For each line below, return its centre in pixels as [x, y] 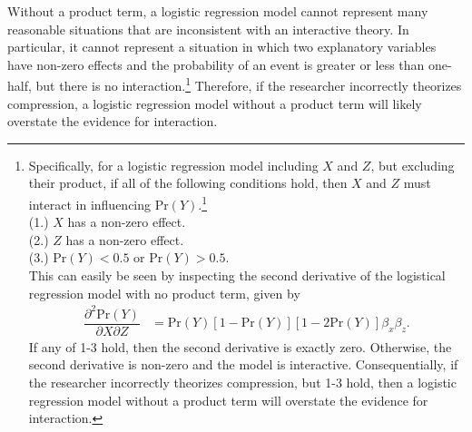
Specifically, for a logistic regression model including [173, 165]
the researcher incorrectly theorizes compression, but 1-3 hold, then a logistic [242, 382]
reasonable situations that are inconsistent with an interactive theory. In [208, 29]
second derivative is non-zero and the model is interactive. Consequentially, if [243, 364]
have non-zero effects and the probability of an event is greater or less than [216, 64]
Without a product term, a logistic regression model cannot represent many [218, 11]
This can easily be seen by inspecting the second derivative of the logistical [237, 275]
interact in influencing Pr [98, 204]
